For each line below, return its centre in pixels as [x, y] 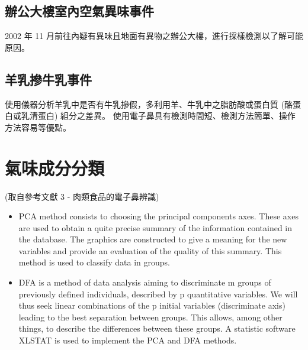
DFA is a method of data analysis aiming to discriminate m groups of [145, 282]
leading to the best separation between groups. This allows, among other [150, 317]
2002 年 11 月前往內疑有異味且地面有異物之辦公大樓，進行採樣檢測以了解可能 [154, 36]
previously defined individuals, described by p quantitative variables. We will [158, 294]
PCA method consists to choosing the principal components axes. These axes [158, 216]
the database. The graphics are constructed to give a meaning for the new [153, 239]
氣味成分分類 [55, 168]
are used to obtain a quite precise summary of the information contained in [155, 227]
